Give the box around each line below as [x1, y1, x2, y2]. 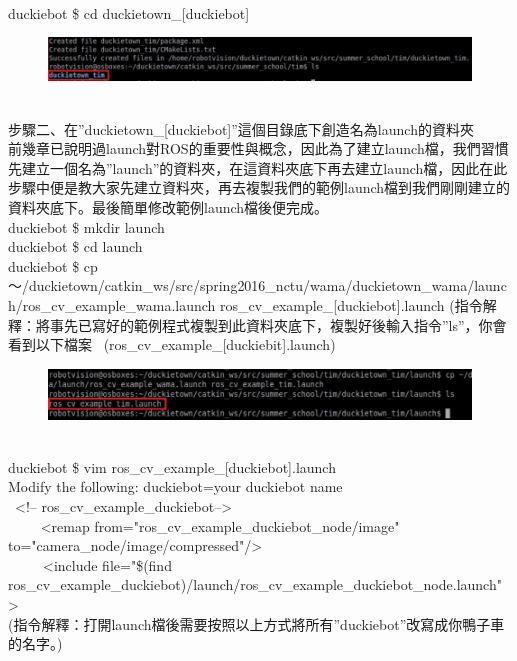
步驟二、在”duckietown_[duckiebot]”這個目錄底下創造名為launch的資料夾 [8, 118, 474, 139]
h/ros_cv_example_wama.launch [8, 294, 216, 315]
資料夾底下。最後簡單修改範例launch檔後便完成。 [8, 196, 329, 217]
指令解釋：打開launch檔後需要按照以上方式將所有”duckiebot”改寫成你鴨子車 [13, 613, 505, 634]
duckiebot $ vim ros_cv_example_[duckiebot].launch [8, 456, 336, 477]
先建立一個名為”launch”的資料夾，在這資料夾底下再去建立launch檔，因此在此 [8, 157, 508, 178]
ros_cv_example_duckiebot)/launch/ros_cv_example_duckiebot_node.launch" [8, 574, 502, 595]
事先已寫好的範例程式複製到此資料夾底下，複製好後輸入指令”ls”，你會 [49, 314, 507, 335]
